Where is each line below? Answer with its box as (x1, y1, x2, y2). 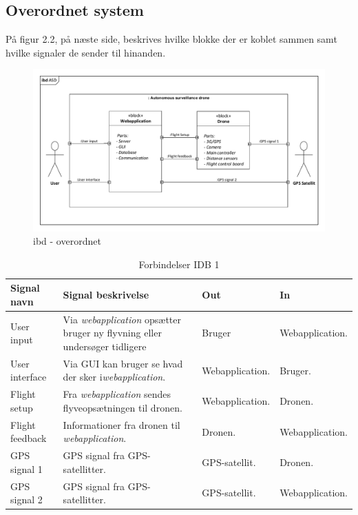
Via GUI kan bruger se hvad (63, 356, 183, 370)
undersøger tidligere (63, 339, 147, 353)
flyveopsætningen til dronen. (63, 400, 182, 414)
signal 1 (10, 461, 43, 476)
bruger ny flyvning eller (63, 325, 162, 340)
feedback (10, 431, 47, 445)
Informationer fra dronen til (63, 417, 180, 432)
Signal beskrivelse (63, 287, 149, 302)
